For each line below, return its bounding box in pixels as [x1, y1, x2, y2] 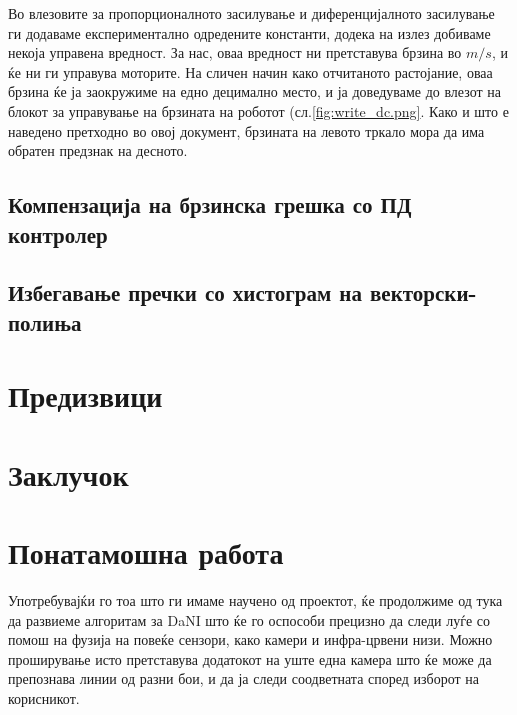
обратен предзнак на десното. [8, 140, 188, 161]
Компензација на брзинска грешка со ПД [8, 189, 412, 220]
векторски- [369, 277, 477, 308]
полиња [8, 306, 82, 337]
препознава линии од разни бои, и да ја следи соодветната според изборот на [8, 668, 479, 689]
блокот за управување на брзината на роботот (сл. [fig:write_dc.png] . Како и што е [8, 100, 509, 121]
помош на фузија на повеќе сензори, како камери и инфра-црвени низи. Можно [8, 629, 493, 650]
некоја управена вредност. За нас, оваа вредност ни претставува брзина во [8, 42, 462, 63]
